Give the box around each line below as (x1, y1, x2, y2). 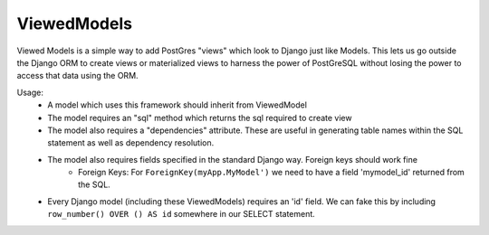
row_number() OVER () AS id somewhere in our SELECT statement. (47, 209, 316, 220)
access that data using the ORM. (16, 70, 139, 81)
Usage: (16, 87, 44, 98)
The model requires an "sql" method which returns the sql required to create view (47, 112, 352, 123)
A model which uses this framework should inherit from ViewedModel (47, 99, 308, 110)
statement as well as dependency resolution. (47, 137, 215, 148)
